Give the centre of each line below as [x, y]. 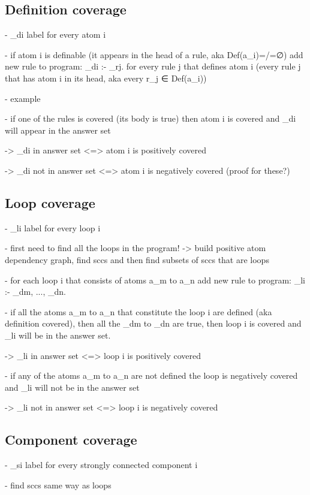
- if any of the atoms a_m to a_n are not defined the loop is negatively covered [151, 375]
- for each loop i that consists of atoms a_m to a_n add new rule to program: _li [155, 280]
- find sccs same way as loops [58, 485]
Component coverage [71, 440]
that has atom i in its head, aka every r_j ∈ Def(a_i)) [106, 78]
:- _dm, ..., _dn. [35, 292]
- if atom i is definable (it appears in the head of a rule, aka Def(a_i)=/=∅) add [154, 54]
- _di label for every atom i [55, 34]
